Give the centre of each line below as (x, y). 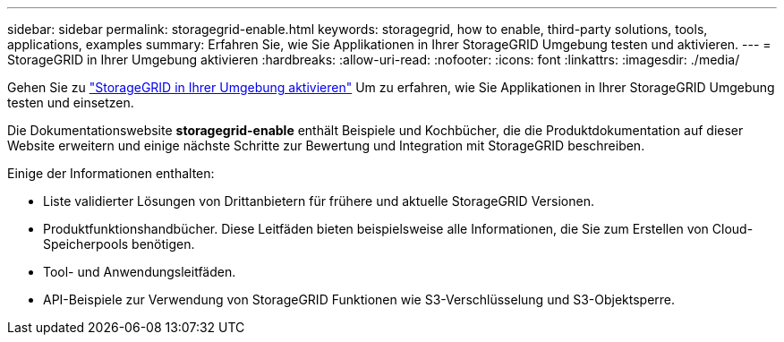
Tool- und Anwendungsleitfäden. (140, 272)
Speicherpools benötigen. (119, 244)
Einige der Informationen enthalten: (111, 173)
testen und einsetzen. (71, 103)
